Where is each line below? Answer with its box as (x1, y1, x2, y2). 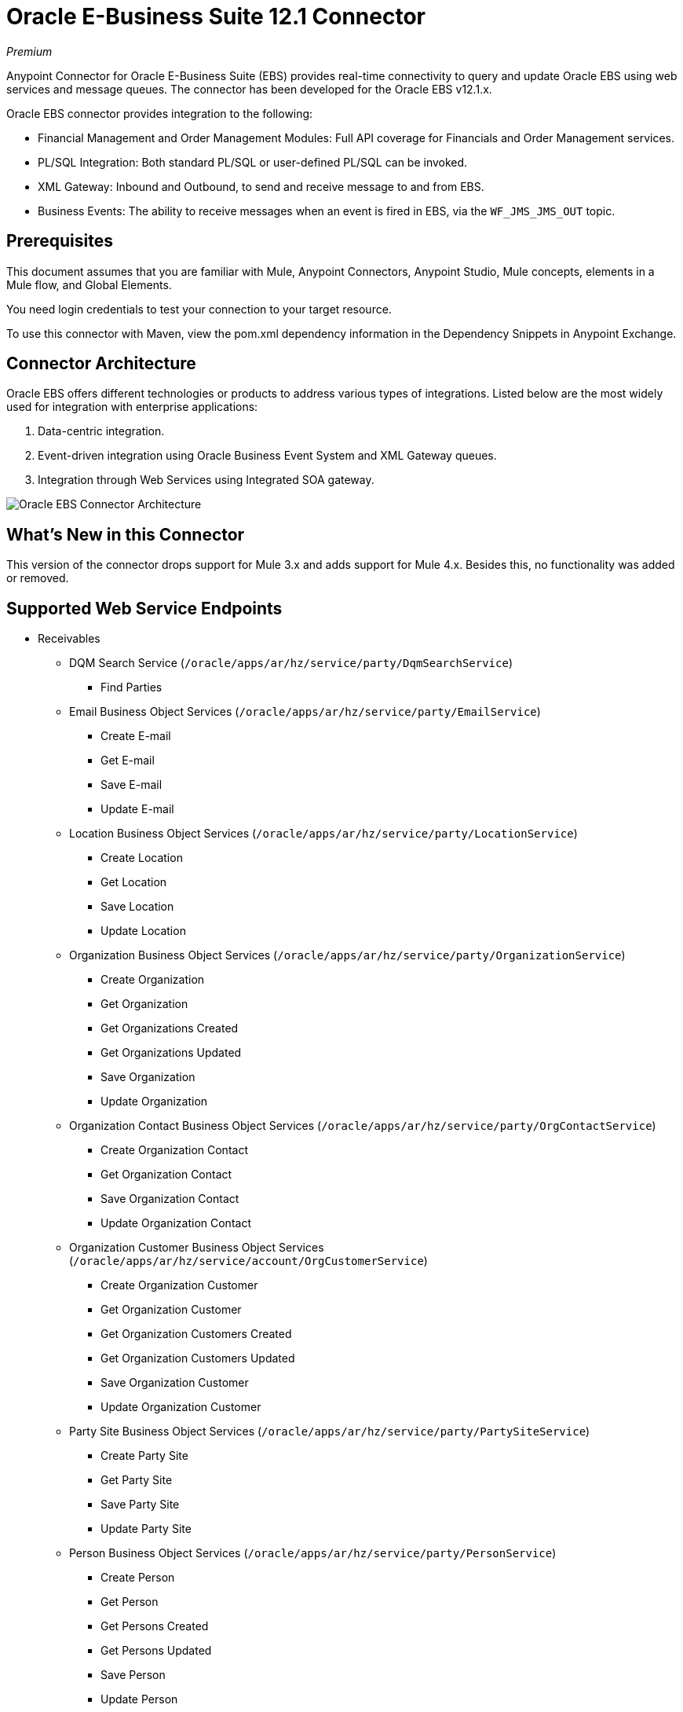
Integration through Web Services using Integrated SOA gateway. (38, 473, 374, 487)
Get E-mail (100, 753, 155, 768)
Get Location (100, 875, 167, 889)
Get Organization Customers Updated (100, 1351, 295, 1366)
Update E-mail (100, 802, 174, 816)
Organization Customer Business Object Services (69, 1241, 324, 1255)
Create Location (100, 851, 183, 865)
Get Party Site (100, 1473, 173, 1487)
